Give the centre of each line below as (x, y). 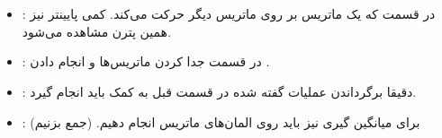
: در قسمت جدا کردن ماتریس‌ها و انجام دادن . (146, 61)
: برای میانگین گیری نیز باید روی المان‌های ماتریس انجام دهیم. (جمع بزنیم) (221, 121)
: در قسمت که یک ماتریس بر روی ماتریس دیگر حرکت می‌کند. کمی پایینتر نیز (229, 14)
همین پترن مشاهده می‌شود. (96, 31)
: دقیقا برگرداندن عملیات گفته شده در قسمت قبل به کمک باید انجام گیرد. (219, 91)
